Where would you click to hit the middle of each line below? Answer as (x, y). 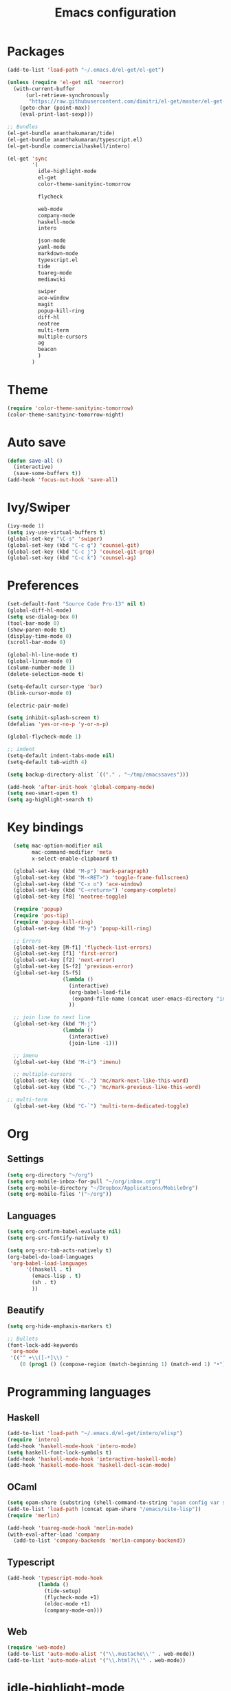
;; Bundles (23, 127)
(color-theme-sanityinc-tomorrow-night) (66, 414)
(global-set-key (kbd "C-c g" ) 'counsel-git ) (73, 545)
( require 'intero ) (33, 1439)
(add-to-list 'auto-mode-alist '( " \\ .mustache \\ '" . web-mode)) (101, 1654)
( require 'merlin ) (33, 1515)
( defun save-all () (35, 461)
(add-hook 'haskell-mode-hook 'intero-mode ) (72, 1446)
